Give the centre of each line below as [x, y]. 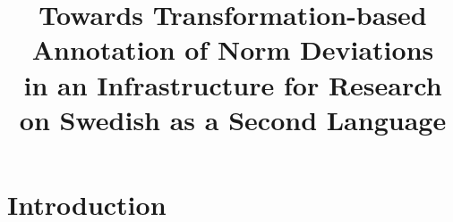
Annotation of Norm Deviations [233, 49]
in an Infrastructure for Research [233, 84]
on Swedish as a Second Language [233, 119]
